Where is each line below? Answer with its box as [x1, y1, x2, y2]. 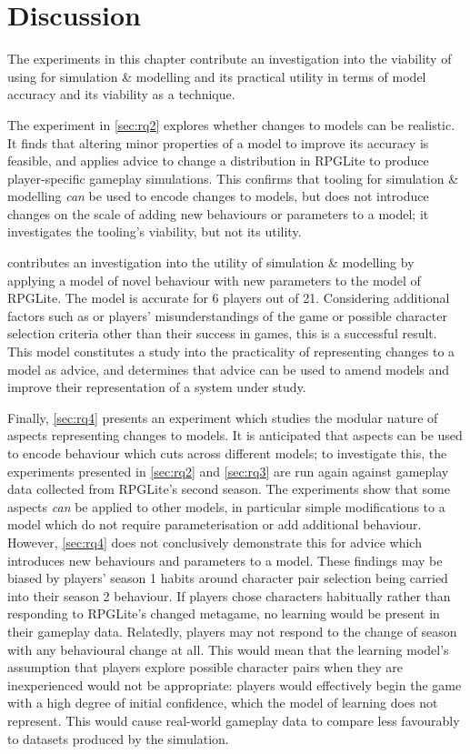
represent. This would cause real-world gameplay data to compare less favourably [7, 710, 460, 729]
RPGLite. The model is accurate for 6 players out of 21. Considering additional [7, 288, 450, 307]
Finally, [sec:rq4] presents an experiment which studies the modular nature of [7, 407, 438, 427]
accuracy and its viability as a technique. [7, 85, 235, 104]
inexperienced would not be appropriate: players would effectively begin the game [7, 675, 462, 694]
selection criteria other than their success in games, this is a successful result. [7, 324, 437, 343]
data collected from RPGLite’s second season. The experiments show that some [7, 479, 450, 498]
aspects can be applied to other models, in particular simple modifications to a [7, 497, 445, 516]
